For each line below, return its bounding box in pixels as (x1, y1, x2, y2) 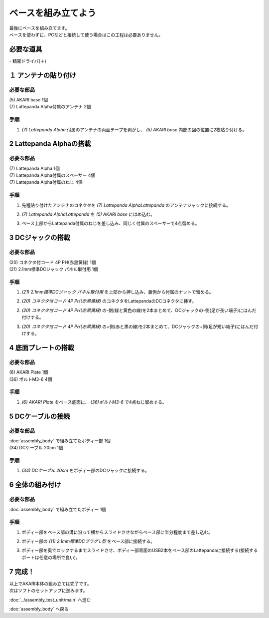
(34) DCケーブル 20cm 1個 (9, 445, 63, 451)
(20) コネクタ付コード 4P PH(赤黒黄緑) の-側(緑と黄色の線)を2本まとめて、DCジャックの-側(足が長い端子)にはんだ (21, 307, 257, 313)
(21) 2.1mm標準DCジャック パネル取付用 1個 (9, 266, 99, 272)
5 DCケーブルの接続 (9, 412, 70, 420)
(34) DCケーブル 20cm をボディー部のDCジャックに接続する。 (21, 467, 149, 474)
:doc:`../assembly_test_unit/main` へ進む (9, 597, 91, 603)
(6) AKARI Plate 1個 (9, 369, 48, 375)
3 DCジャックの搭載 (9, 234, 71, 242)
